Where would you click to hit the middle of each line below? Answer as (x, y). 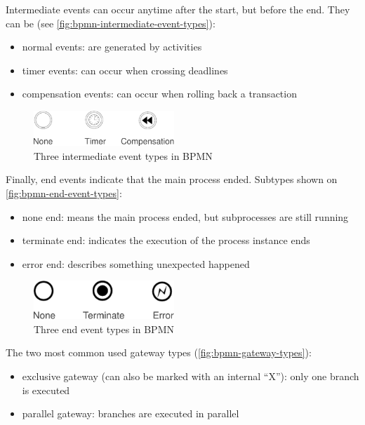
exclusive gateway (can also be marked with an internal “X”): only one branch (191, 376)
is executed (46, 390)
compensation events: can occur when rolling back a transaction (159, 94)
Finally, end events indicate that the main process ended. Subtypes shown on (172, 179)
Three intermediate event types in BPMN (123, 155)
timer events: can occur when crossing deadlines (125, 70)
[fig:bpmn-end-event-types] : (64, 193)
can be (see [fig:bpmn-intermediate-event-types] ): (111, 23)
